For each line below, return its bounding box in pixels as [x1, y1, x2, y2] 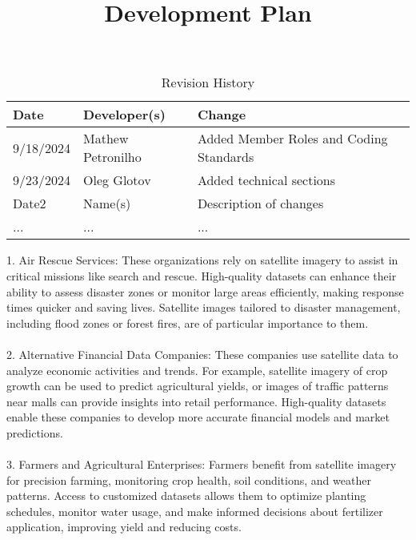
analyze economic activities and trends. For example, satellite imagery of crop [6, 361, 388, 378]
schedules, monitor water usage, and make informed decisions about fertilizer [6, 502, 383, 519]
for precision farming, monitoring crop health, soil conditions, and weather [6, 471, 371, 488]
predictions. [6, 424, 63, 441]
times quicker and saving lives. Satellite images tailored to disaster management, [6, 299, 401, 316]
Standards [197, 147, 254, 167]
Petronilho [83, 147, 142, 167]
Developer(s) [83, 105, 166, 124]
